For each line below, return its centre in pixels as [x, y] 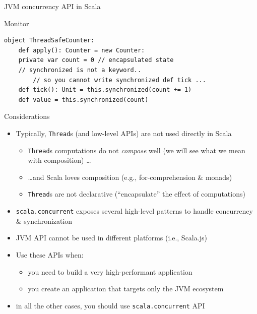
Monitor [17, 23]
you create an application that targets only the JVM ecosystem [126, 289]
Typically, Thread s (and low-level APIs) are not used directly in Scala [124, 133]
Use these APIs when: [50, 254]
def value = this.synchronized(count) [83, 100]
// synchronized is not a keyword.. [80, 70]
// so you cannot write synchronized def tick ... [119, 80]
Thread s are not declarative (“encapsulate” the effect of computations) [137, 194]
